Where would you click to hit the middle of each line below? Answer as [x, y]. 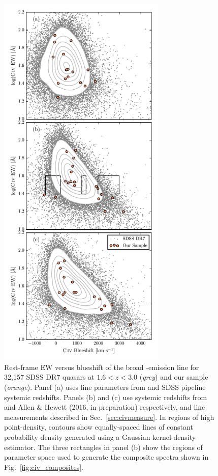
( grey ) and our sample [174, 377]
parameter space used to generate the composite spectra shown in [106, 457]
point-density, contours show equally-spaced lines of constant [99, 427]
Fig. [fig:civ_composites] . [44, 467]
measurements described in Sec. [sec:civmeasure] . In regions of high [109, 417]
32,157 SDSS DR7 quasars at [49, 377]
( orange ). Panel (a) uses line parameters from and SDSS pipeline [105, 387]
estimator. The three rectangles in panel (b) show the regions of [103, 447]
